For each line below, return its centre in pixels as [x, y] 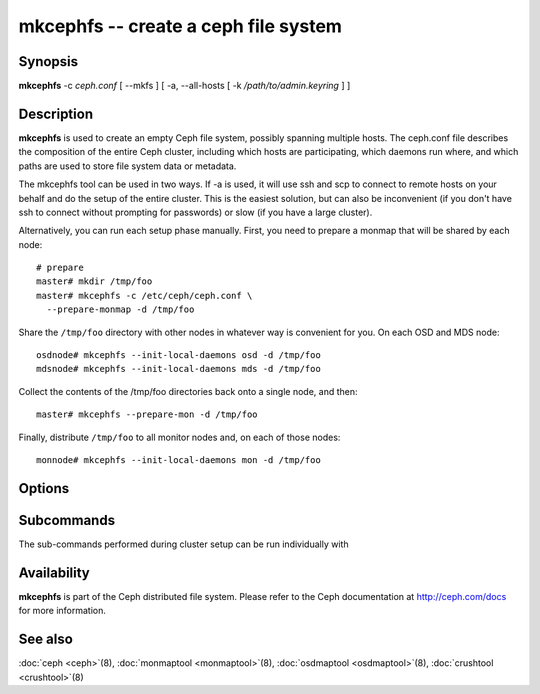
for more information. [62, 611]
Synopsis [48, 61]
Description [56, 113]
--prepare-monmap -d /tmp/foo [120, 309]
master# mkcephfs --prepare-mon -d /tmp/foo [147, 414]
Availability [54, 572]
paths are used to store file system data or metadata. [127, 166]
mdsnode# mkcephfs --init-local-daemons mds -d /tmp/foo [179, 369]
